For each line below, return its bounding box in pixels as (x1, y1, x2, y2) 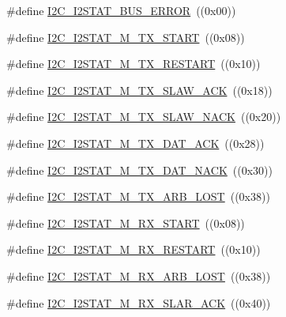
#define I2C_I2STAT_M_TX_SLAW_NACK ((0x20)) (6, 108, 281, 125)
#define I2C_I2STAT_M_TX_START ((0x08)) (6, 28, 245, 45)
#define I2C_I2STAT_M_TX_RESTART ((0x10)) (6, 55, 261, 72)
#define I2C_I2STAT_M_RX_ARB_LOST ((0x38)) (6, 267, 271, 284)
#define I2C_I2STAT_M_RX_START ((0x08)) (6, 214, 245, 231)
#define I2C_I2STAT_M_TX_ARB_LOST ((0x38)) (6, 188, 270, 205)
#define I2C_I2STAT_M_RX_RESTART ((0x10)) (6, 241, 261, 258)
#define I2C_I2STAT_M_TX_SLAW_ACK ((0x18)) (6, 81, 273, 98)
